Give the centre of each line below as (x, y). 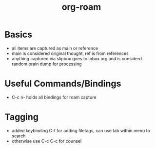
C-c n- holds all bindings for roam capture (54, 97)
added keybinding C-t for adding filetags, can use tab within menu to (81, 130)
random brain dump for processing (47, 64)
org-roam (81, 7)
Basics (19, 35)
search (19, 136)
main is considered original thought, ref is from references (70, 53)
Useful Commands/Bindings (63, 84)
